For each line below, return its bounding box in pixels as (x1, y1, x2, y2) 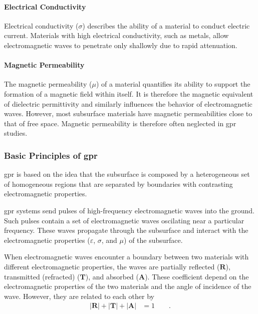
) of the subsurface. (124, 234, 183, 245)
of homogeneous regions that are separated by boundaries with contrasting (4, 178, 233, 189)
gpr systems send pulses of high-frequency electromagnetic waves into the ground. (4, 205, 255, 215)
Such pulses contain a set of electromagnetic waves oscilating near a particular (4, 215, 244, 225)
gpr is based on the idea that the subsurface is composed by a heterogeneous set (4, 169, 250, 179)
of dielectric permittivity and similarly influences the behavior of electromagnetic (4, 98, 252, 109)
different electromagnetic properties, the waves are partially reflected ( (4, 261, 220, 271)
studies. (4, 128, 28, 138)
